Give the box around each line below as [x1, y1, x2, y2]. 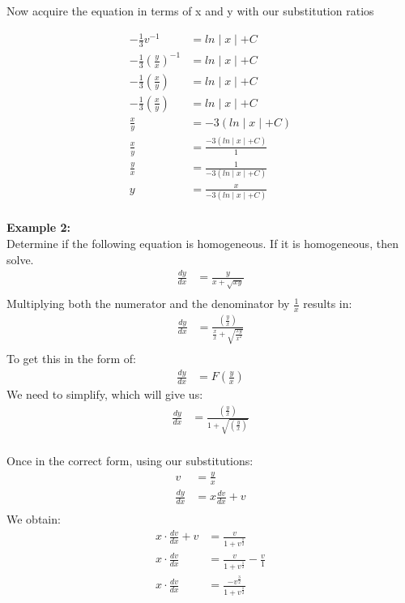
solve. [6, 250, 34, 267]
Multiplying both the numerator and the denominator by [6, 295, 290, 312]
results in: [303, 295, 352, 312]
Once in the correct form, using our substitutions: [6, 451, 254, 468]
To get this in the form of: [6, 350, 136, 367]
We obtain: [6, 510, 61, 527]
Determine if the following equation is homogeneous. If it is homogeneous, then [6, 234, 399, 251]
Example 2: [6, 219, 70, 236]
